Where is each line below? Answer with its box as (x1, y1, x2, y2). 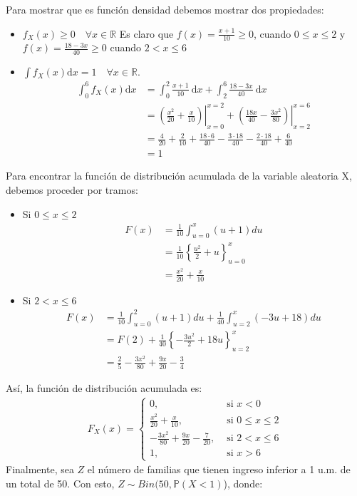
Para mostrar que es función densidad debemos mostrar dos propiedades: (6, 2, 324, 16)
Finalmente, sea (6, 462, 74, 477)
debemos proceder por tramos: (6, 182, 138, 197)
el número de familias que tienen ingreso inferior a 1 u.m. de (87, 462, 351, 477)
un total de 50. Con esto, (6, 475, 115, 490)
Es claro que (119, 26, 174, 41)
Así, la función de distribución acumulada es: (6, 381, 202, 396)
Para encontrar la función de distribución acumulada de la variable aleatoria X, (6, 168, 352, 183)
